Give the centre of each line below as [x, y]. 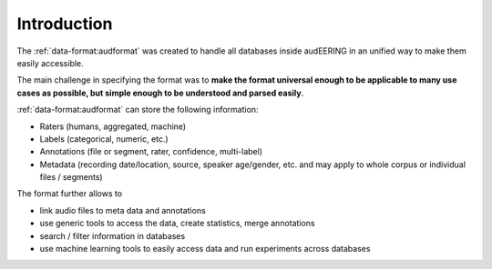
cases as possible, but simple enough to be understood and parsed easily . [160, 93]
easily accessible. [50, 63]
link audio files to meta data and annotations [123, 210]
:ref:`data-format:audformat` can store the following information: [138, 110]
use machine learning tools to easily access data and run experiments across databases [205, 249]
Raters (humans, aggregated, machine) [113, 126]
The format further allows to [70, 194]
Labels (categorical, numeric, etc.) [104, 139]
